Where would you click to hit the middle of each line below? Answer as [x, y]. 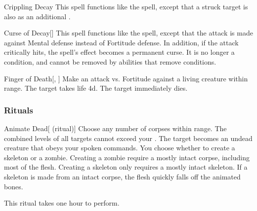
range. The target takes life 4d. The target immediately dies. [96, 88]
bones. [14, 186]
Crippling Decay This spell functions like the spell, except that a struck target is [126, 6]
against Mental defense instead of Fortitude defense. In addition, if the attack [121, 42]
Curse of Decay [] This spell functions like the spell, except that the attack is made [128, 33]
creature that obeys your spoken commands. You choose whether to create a [120, 148]
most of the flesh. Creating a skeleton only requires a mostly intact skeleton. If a [126, 167]
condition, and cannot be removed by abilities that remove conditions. [110, 61]
